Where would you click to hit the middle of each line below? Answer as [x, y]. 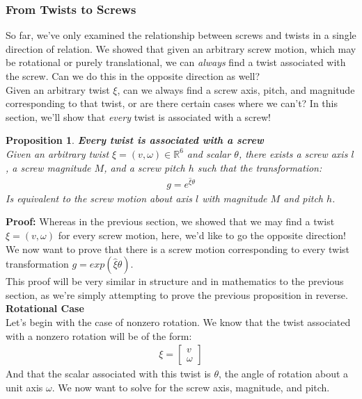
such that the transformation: [260, 167]
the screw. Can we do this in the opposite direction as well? [133, 76]
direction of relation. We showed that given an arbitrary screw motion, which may [181, 48]
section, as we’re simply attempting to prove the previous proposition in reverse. [177, 294]
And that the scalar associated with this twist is [108, 374]
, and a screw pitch [144, 167]
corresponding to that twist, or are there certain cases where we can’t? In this [172, 103]
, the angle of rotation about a [284, 374]
